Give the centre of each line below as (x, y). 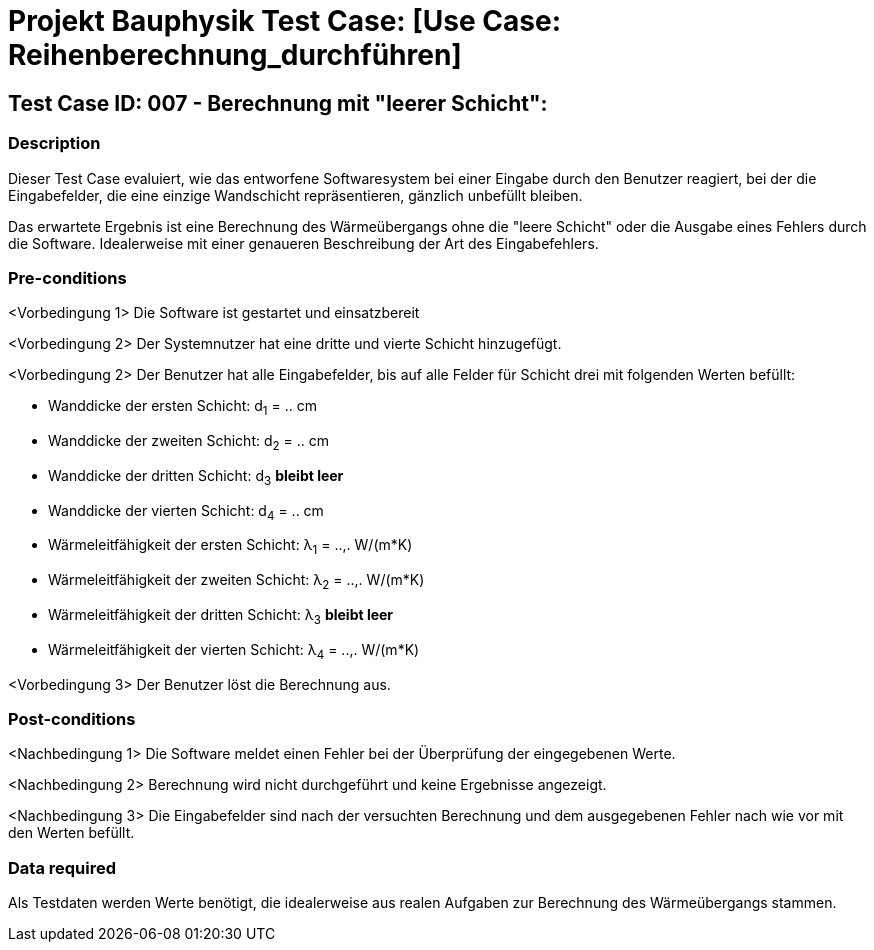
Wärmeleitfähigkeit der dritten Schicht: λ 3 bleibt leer (221, 616)
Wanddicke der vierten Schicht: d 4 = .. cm (186, 512)
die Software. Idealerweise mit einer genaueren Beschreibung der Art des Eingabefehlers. (303, 243)
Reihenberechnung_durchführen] (235, 55)
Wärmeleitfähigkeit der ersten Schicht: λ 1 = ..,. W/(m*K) (230, 547)
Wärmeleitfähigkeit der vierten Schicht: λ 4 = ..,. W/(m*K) (234, 651)
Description (54, 143)
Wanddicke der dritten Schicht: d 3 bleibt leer (196, 477)
